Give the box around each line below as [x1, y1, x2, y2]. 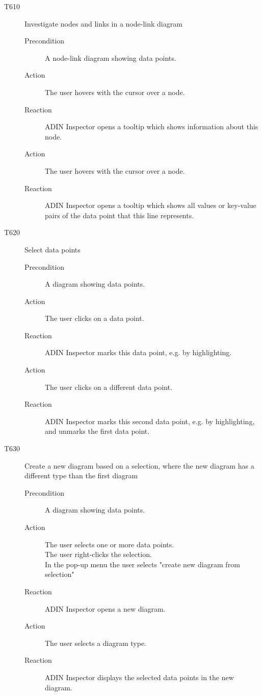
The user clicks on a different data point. [45, 381, 172, 392]
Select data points [24, 244, 81, 254]
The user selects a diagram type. [45, 637, 146, 648]
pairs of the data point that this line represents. [45, 210, 194, 220]
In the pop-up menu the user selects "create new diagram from [45, 559, 240, 569]
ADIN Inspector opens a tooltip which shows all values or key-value [45, 200, 256, 211]
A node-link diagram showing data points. [45, 52, 176, 63]
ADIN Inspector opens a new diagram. [45, 603, 166, 614]
